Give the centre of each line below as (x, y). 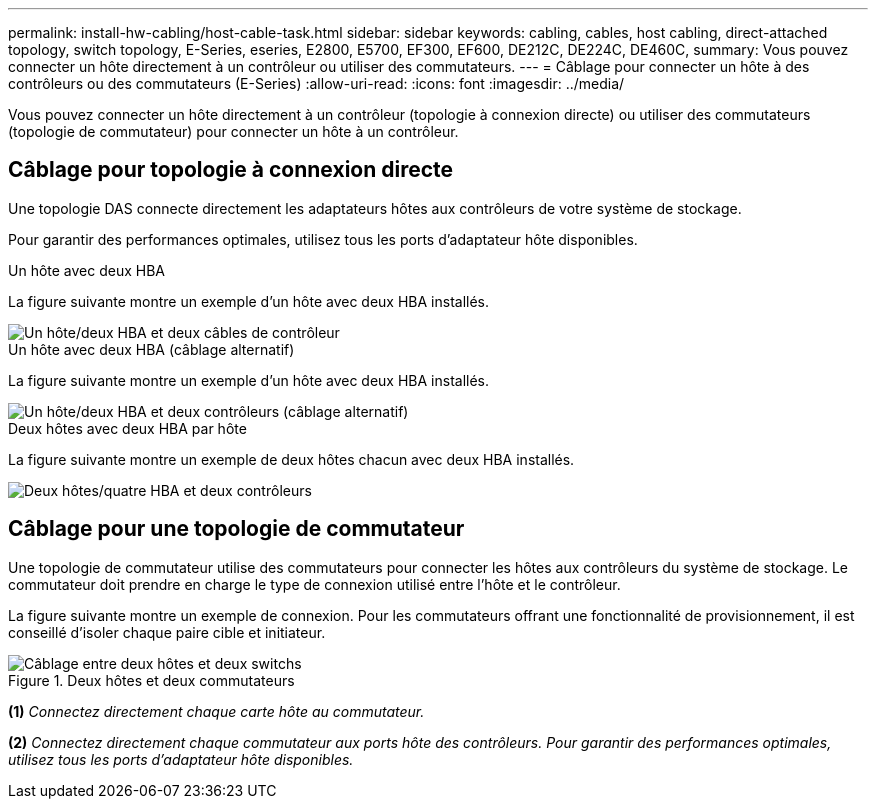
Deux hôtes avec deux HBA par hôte (127, 428)
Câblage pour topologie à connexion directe (231, 170)
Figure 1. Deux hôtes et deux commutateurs (151, 680)
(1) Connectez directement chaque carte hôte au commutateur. (216, 711)
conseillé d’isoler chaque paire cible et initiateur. (167, 632)
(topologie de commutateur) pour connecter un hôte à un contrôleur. (233, 131)
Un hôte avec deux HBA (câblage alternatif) (151, 349)
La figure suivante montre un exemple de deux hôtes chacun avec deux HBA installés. (291, 459)
